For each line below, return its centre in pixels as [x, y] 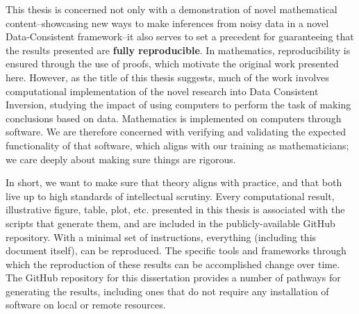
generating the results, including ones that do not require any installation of [167, 291]
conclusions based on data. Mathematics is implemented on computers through [174, 118]
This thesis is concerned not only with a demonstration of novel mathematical [172, 9]
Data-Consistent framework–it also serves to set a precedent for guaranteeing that [180, 36]
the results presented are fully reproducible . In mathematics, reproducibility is [178, 50]
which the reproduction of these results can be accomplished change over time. [173, 264]
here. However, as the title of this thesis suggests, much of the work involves [167, 77]
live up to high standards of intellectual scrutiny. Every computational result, [170, 196]
